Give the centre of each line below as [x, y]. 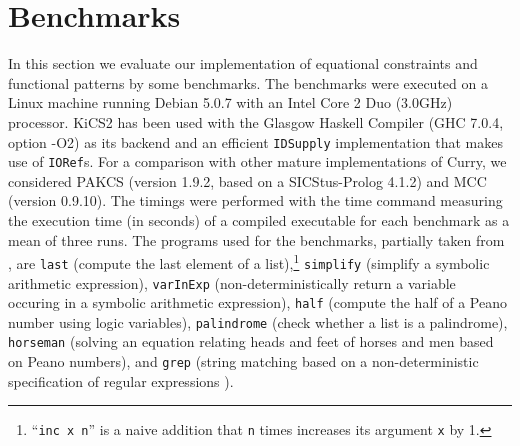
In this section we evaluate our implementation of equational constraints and [243, 63]
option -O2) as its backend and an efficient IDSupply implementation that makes [255, 141]
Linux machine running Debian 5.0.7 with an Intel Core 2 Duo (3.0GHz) [230, 102]
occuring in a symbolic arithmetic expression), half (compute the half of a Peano [257, 302]
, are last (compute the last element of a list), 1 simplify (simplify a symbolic [249, 261]
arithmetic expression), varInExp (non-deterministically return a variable [232, 282]
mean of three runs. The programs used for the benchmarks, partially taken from [256, 239]
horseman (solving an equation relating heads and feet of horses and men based [251, 341]
